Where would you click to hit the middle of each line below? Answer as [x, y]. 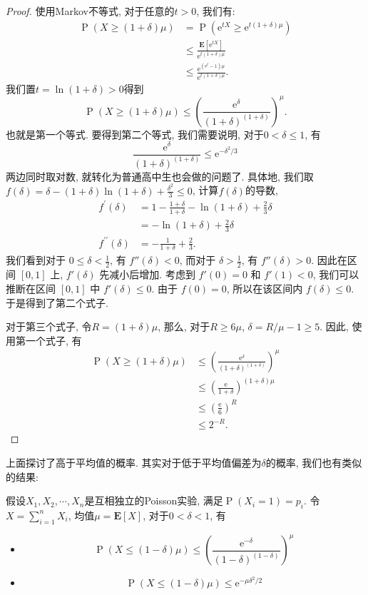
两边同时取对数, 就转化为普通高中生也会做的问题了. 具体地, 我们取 [160, 176]
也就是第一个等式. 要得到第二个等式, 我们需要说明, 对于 [135, 134]
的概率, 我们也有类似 [314, 462]
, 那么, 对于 [184, 326]
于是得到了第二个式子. [57, 302]
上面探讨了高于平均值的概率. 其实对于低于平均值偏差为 [134, 462]
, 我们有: [216, 11]
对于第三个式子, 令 [49, 326]
